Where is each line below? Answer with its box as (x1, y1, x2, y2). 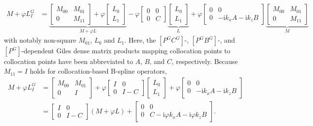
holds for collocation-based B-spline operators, (30, 66, 167, 76)
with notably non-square (4, 35, 76, 45)
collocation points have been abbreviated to (4, 56, 133, 66)
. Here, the (124, 35, 156, 45)
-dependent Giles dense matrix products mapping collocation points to (21, 46, 230, 56)
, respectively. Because (172, 56, 238, 66)
